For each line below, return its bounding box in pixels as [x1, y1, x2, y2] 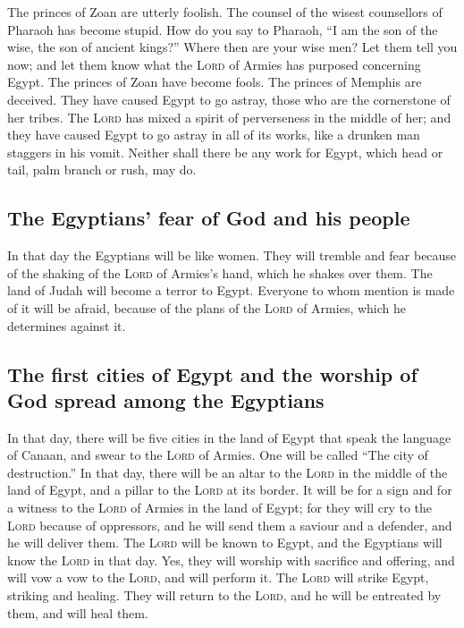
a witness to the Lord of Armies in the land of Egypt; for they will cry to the [7, 498, 433, 517]
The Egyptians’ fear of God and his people [7, 204, 410, 232]
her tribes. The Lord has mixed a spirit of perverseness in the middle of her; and [7, 107, 451, 126]
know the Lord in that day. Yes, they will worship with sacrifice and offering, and [7, 550, 455, 569]
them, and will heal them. [7, 603, 148, 622]
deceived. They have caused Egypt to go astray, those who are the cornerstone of [7, 89, 451, 108]
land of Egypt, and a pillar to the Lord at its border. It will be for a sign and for [7, 480, 452, 499]
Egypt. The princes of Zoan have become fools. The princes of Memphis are [7, 72, 422, 91]
